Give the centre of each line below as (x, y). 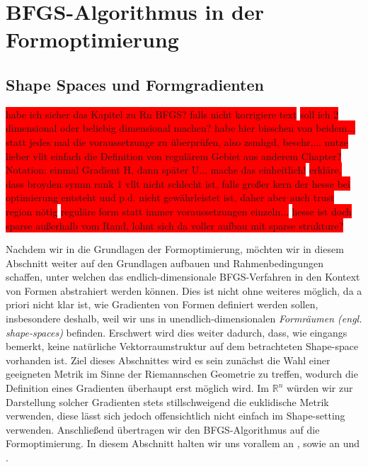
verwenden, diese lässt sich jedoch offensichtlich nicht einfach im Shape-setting (176, 416)
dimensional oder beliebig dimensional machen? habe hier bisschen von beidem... (180, 128)
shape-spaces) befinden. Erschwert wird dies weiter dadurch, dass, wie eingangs (177, 332)
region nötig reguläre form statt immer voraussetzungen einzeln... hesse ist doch (179, 211)
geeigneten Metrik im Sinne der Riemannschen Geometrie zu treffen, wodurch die (182, 374)
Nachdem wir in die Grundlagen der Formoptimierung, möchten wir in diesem (175, 249)
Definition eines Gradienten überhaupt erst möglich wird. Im (138, 388)
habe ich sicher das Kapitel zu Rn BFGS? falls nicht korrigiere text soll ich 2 (172, 114)
